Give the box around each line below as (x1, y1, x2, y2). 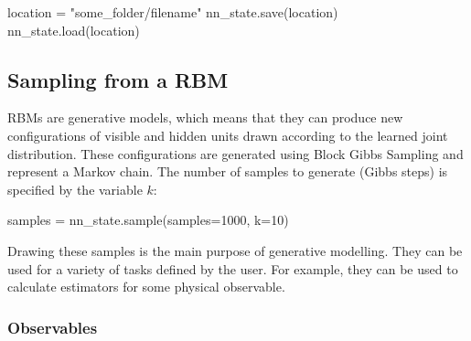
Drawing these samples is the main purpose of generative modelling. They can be (7, 240, 463, 260)
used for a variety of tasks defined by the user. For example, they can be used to (7, 259, 458, 278)
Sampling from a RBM (7, 65, 229, 93)
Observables (7, 315, 98, 338)
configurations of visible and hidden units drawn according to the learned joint (7, 125, 448, 144)
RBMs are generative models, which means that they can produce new (7, 108, 403, 127)
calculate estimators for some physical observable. (7, 277, 285, 296)
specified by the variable (7, 179, 143, 198)
